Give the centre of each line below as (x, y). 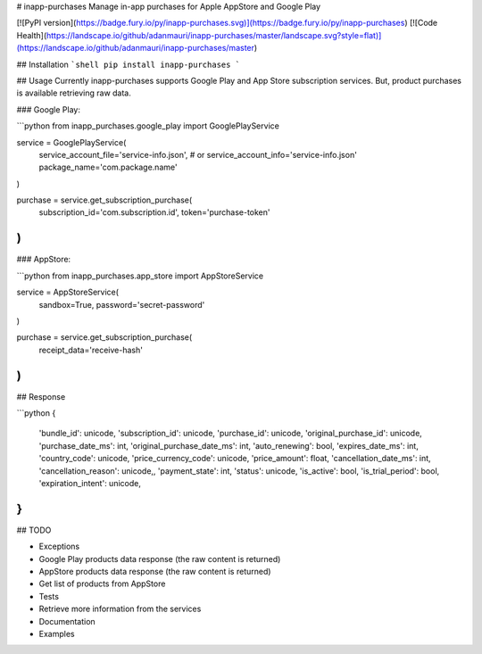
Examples (57, 634)
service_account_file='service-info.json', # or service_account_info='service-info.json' (198, 154)
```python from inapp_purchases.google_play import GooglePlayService (148, 126)
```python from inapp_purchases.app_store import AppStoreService (140, 276)
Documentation (67, 621)
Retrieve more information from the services (120, 609)
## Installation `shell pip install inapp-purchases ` (129, 64)
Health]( (32, 35)
